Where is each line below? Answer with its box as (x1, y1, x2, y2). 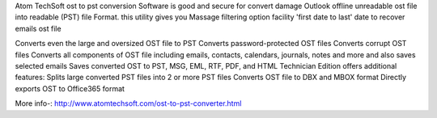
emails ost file (15, 23, 62, 33)
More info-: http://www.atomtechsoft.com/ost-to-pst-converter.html (15, 99, 242, 108)
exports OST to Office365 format (15, 83, 125, 93)
